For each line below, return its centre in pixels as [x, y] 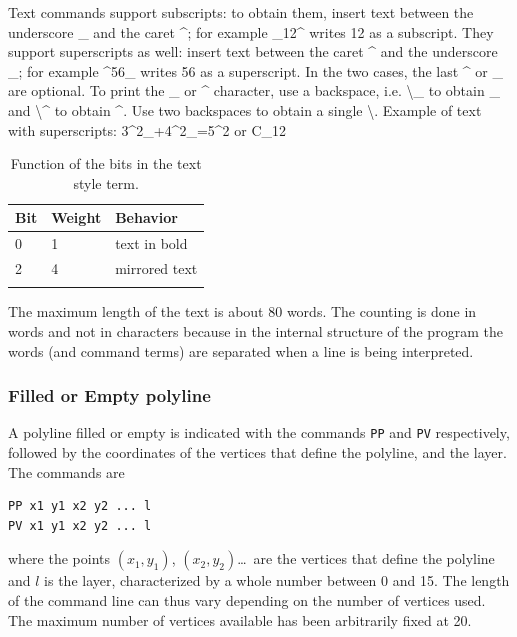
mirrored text [156, 268]
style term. [106, 182]
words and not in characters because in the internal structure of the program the [255, 330]
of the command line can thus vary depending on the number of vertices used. [247, 600]
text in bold [151, 243]
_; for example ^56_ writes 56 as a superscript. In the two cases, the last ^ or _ [255, 70]
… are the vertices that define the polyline [366, 558]
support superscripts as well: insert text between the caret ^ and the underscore [253, 51]
